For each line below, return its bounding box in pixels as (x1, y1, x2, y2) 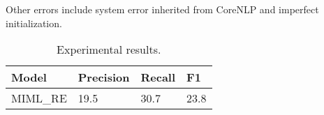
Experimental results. (57, 41, 161, 58)
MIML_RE (11, 90, 67, 107)
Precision (78, 69, 130, 86)
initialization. (6, 15, 62, 30)
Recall (140, 69, 176, 86)
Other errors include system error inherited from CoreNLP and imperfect (6, 2, 319, 16)
